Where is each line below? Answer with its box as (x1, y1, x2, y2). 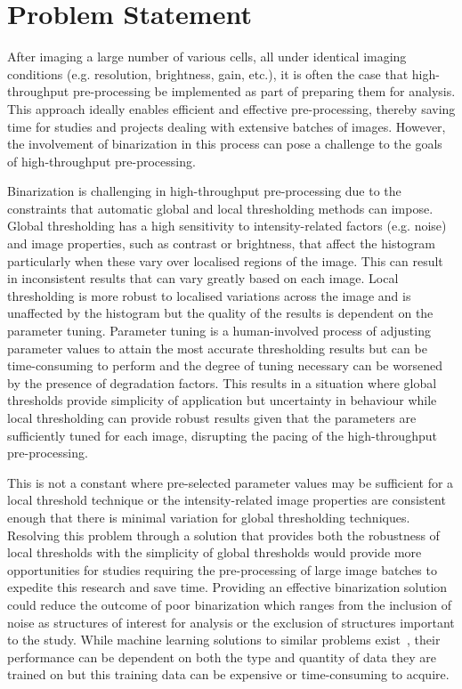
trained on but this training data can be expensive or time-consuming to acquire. (7, 665, 450, 684)
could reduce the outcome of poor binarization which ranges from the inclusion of (7, 595, 451, 613)
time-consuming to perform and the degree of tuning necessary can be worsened (7, 356, 442, 375)
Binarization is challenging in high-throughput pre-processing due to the (7, 182, 401, 200)
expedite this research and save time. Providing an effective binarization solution (7, 578, 448, 596)
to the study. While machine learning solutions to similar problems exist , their (7, 630, 441, 649)
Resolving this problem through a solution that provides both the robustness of (7, 525, 440, 544)
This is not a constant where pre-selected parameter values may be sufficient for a (7, 473, 454, 491)
